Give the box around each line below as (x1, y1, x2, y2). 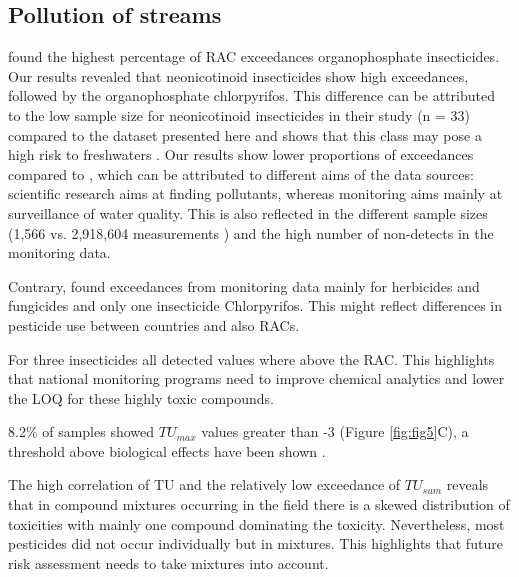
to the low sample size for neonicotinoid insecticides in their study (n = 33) (8, 104, 471, 125)
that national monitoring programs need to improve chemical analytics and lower (8, 368, 505, 389)
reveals (446, 474, 489, 495)
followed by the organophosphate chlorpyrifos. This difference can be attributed (8, 85, 495, 106)
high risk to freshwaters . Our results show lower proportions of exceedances (8, 144, 474, 165)
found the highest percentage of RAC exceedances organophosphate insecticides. (8, 46, 500, 67)
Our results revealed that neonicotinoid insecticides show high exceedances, (8, 65, 469, 86)
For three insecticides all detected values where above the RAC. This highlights (8, 348, 495, 369)
